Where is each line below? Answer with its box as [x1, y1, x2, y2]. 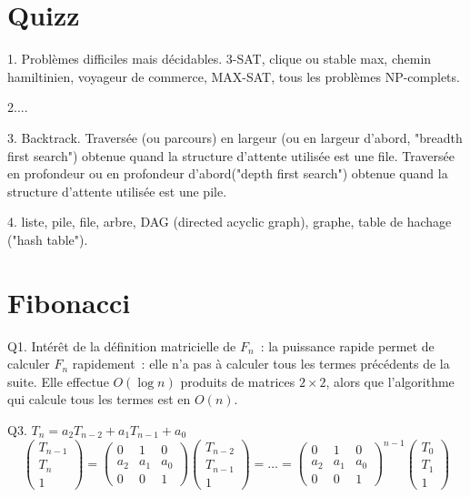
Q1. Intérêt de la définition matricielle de [7, 336, 236, 355]
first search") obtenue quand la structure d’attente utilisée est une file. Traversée [7, 146, 455, 165]
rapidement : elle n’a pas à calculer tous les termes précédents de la [72, 354, 450, 373]
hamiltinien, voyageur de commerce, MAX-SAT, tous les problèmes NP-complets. [7, 66, 460, 86]
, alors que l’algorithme [325, 371, 455, 390]
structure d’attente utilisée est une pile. [7, 181, 227, 200]
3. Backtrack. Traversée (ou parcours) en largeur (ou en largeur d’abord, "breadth [7, 127, 463, 147]
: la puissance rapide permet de [260, 336, 435, 355]
